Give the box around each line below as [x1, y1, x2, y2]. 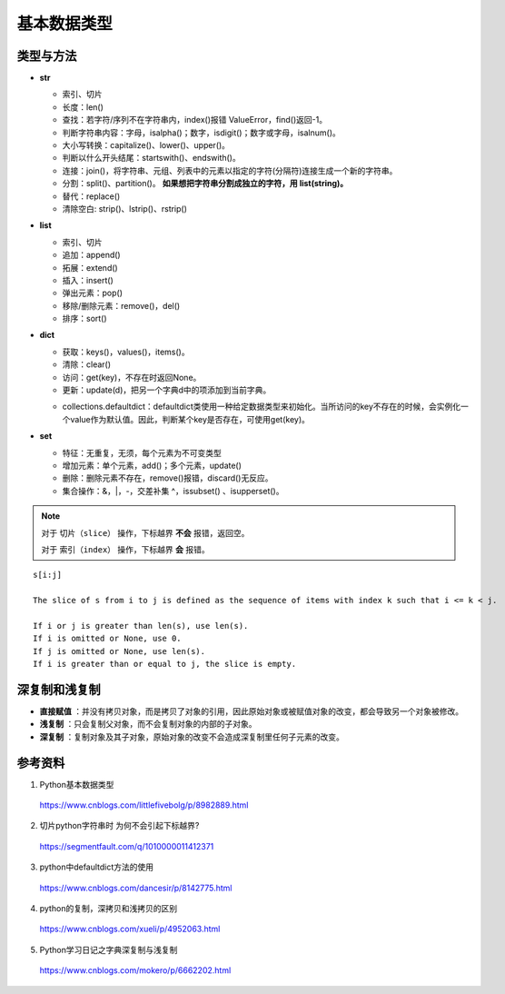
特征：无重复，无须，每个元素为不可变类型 [62, 447, 222, 458]
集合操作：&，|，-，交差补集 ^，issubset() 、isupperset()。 [62, 485, 284, 496]
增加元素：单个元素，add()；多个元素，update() [62, 460, 243, 471]
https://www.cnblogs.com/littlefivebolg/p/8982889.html [39, 800, 249, 810]
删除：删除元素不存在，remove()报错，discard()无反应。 [62, 472, 273, 483]
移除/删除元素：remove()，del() [62, 300, 181, 311]
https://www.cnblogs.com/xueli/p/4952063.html [39, 923, 221, 935]
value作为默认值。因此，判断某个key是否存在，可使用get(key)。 [69, 413, 311, 424]
